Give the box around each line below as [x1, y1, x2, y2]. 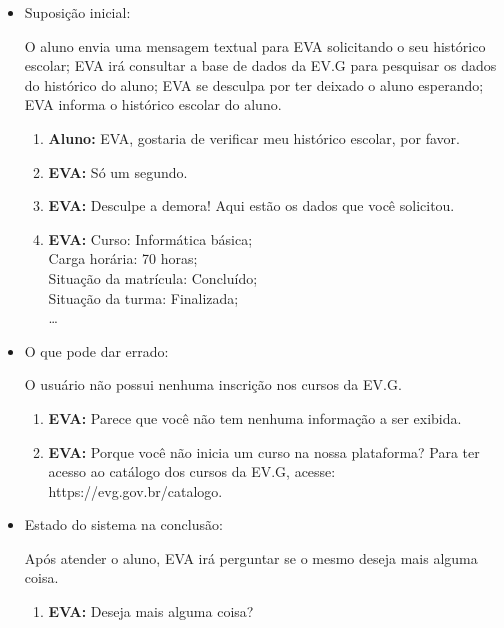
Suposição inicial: [24, 2, 131, 22]
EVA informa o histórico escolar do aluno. [24, 94, 282, 115]
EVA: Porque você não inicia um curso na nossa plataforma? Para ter [48, 441, 480, 462]
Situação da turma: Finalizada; [48, 287, 239, 308]
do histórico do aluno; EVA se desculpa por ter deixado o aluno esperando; [24, 74, 484, 95]
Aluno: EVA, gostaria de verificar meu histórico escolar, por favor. [48, 127, 460, 148]
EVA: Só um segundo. [48, 161, 188, 182]
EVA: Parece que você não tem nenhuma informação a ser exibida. [48, 407, 462, 428]
